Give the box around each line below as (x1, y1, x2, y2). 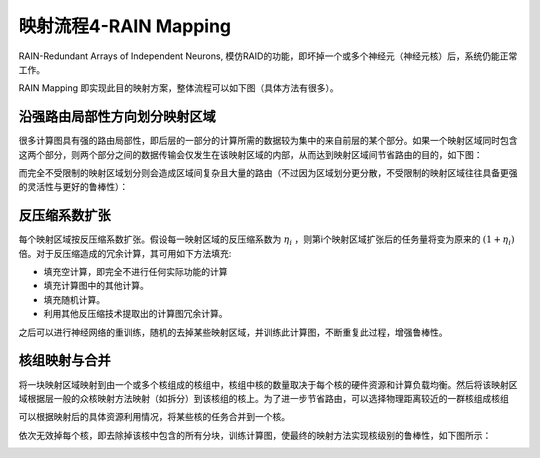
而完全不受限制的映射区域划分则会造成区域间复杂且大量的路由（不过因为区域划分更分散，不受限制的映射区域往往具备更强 (18, 167, 518, 179)
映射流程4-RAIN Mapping (18, 15, 232, 37)
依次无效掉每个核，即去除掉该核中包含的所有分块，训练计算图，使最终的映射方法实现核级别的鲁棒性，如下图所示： (18, 429, 492, 441)
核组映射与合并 (18, 352, 111, 369)
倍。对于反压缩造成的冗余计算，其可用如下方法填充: (18, 247, 232, 259)
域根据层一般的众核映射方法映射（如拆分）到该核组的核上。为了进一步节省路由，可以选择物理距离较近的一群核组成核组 (18, 392, 509, 404)
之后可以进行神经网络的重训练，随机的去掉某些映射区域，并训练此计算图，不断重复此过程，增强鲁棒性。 (18, 326, 448, 338)
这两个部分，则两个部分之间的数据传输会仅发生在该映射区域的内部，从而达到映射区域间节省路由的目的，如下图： (18, 148, 483, 160)
